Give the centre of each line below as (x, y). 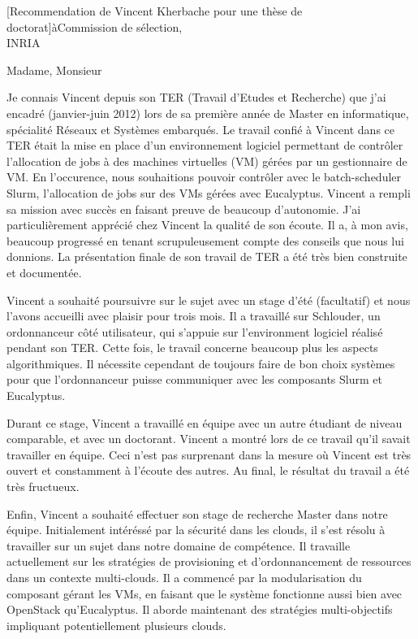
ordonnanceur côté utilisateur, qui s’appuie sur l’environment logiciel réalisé (195, 331)
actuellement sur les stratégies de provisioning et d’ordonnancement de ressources (209, 561)
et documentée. (44, 272)
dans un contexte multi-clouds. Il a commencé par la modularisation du (184, 577)
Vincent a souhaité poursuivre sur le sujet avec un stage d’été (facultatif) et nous (209, 300)
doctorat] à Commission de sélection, (95, 26)
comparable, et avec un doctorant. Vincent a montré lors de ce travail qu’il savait (209, 439)
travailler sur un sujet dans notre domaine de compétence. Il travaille (179, 545)
